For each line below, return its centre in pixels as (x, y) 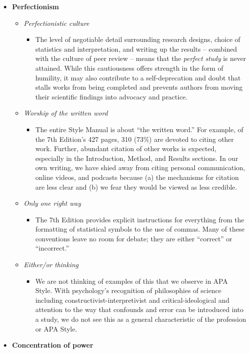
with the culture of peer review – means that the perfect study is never (141, 58)
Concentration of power (52, 345)
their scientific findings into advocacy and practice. (111, 96)
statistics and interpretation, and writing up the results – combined (136, 49)
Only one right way (52, 203)
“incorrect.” (52, 248)
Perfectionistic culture (56, 23)
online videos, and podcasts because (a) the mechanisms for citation (137, 177)
